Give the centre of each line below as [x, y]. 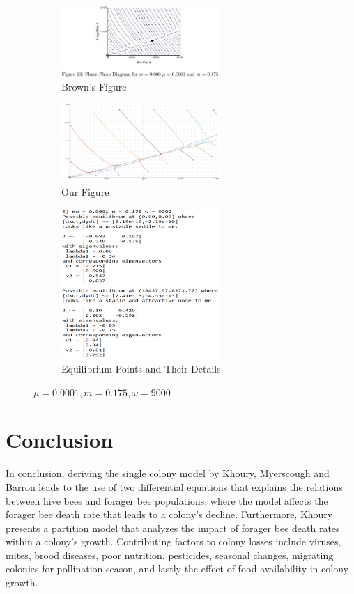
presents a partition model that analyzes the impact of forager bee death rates [173, 527]
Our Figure [85, 191]
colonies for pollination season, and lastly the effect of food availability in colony [177, 569]
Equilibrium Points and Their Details [141, 369]
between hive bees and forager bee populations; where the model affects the [167, 500]
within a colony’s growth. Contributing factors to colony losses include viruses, [174, 541]
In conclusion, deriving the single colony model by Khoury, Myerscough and [168, 473]
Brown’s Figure [94, 86]
